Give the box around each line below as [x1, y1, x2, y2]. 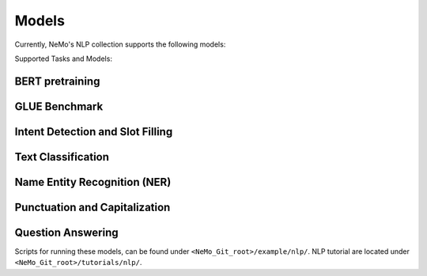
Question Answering [14, 225, 119, 239]
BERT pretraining [14, 74, 100, 88]
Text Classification [14, 150, 110, 164]
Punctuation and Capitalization [14, 200, 171, 214]
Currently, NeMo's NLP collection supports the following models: [14, 40, 226, 49]
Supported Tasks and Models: [14, 54, 112, 63]
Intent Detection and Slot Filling [14, 125, 173, 138]
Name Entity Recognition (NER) [14, 175, 172, 189]
